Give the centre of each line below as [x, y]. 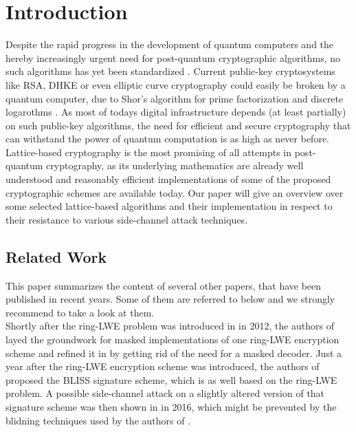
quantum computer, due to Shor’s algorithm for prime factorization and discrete [175, 98]
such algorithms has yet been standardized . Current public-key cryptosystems [170, 71]
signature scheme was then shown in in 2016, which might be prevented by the [171, 406]
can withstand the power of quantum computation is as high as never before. [167, 139]
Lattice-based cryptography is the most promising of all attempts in [149, 152]
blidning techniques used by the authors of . [98, 420]
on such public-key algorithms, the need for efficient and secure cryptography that [178, 125]
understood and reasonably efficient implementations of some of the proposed [168, 179]
